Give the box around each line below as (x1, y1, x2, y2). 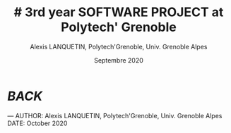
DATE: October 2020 (7, 119, 68, 127)
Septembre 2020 (94, 56, 143, 64)
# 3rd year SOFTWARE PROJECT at (13, 4, 224, 20)
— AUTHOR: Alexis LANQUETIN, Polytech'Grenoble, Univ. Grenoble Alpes (7, 111, 223, 120)
